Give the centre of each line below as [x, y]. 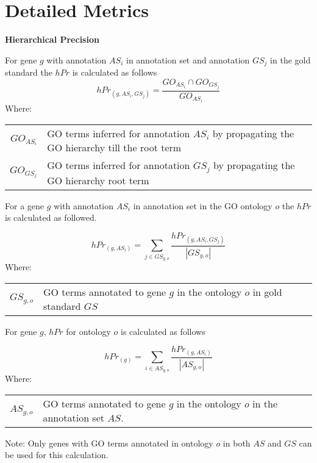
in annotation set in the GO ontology [203, 205]
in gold [267, 292]
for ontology [88, 331]
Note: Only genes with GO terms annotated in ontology [109, 443]
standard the [29, 72]
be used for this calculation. [57, 455]
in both [237, 443]
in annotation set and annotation [188, 59]
